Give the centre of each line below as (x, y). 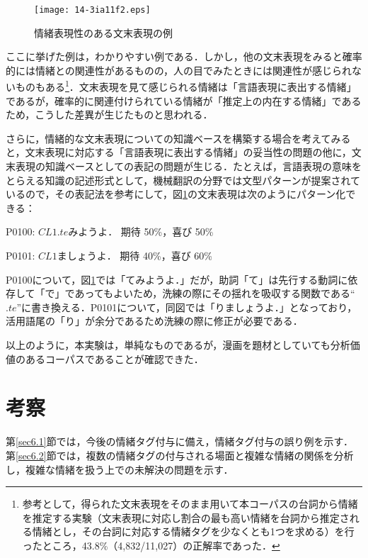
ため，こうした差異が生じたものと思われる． (109, 115)
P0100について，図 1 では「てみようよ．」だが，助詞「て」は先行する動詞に (177, 279)
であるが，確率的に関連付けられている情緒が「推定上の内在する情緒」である (184, 100)
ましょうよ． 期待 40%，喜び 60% (134, 256)
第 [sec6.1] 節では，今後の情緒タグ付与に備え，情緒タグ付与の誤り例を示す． (180, 441)
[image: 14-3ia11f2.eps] (92, 10)
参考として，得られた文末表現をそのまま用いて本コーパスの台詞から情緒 (190, 504)
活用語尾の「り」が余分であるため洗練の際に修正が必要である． (154, 321)
